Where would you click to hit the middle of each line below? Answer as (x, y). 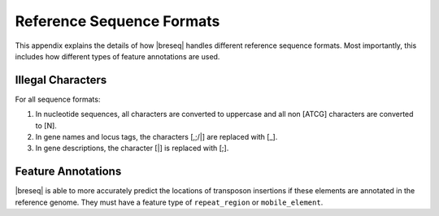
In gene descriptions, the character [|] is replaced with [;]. (132, 148)
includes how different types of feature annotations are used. (117, 56)
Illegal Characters (61, 80)
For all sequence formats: (58, 99)
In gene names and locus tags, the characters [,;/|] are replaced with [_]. (156, 137)
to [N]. (46, 125)
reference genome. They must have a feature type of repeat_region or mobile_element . (169, 202)
